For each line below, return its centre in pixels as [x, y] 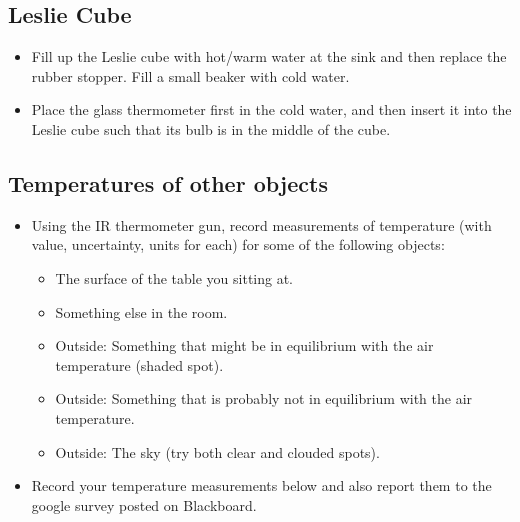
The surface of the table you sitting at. [174, 277]
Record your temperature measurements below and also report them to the [261, 485]
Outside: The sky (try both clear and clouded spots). [217, 451]
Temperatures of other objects [168, 182]
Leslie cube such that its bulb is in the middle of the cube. [211, 128]
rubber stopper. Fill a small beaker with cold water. [190, 75]
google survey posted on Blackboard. [144, 504]
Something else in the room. [141, 311]
